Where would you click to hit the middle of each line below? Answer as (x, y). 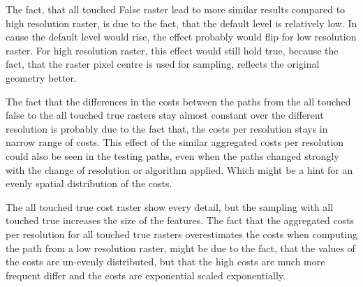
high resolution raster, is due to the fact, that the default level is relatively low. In (181, 23)
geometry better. (41, 77)
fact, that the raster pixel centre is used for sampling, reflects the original (163, 64)
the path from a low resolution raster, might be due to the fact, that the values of (180, 248)
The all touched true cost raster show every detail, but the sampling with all (170, 206)
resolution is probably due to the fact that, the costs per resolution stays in (167, 128)
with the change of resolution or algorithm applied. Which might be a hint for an (179, 169)
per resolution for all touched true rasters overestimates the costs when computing (181, 234)
